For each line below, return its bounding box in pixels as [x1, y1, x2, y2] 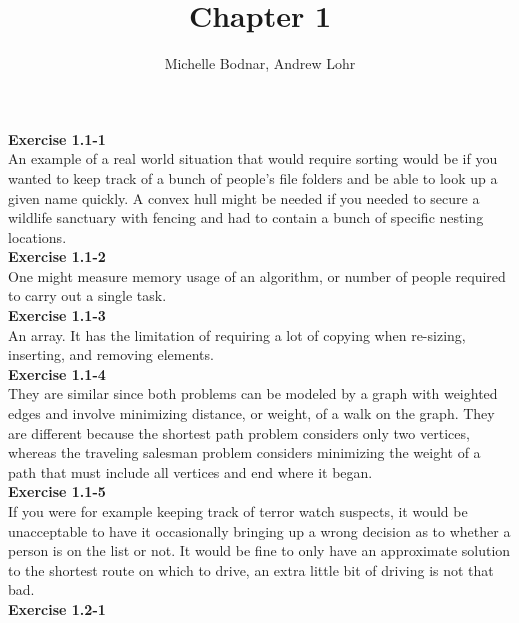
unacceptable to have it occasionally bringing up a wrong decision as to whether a [8, 520, 511, 541]
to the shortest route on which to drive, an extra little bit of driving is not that [8, 559, 494, 580]
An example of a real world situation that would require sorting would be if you [8, 148, 498, 169]
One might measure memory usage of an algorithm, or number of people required [8, 265, 506, 286]
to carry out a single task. [8, 285, 167, 306]
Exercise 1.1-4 [8, 363, 106, 384]
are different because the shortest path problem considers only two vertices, [8, 422, 470, 443]
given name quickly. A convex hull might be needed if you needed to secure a [8, 187, 480, 208]
